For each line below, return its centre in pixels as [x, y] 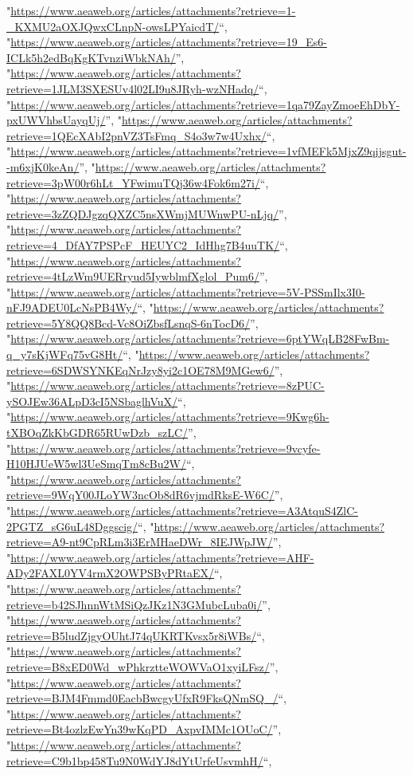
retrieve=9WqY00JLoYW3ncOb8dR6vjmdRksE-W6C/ [140, 495]
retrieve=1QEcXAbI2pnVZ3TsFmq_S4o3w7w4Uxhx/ [136, 135]
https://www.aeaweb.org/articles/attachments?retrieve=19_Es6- [169, 42]
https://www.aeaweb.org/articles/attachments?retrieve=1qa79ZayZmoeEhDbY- [205, 104]
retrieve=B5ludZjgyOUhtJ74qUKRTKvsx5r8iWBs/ [132, 635]
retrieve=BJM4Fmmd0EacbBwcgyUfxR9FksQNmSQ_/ [142, 698]
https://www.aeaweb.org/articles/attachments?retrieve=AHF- [162, 557]
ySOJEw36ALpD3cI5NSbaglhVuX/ [92, 401]
